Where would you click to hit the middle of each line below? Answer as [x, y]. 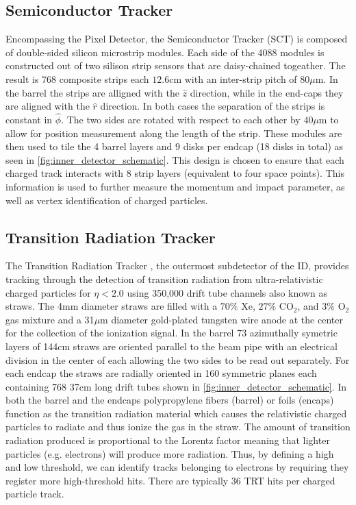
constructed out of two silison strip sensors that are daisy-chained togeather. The [176, 65]
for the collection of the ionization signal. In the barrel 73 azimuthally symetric [171, 333]
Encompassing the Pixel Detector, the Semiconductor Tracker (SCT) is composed [177, 39]
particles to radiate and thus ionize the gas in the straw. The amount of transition [178, 427]
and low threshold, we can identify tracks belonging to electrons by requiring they [177, 467]
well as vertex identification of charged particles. [107, 200]
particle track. [35, 494]
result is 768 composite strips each [77, 78]
